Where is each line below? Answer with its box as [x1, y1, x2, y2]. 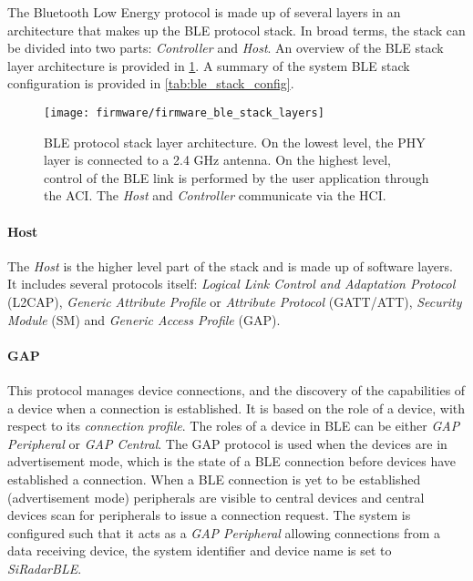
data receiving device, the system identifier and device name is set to [7, 541, 392, 560]
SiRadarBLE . [7, 558, 82, 577]
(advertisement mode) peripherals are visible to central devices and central [7, 487, 425, 506]
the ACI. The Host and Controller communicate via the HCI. [44, 186, 386, 205]
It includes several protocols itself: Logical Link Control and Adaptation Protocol [7, 274, 456, 293]
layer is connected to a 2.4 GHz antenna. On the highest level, [44, 150, 391, 169]
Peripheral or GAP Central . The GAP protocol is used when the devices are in [7, 433, 447, 453]
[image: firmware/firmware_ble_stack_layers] [44, 106, 324, 119]
